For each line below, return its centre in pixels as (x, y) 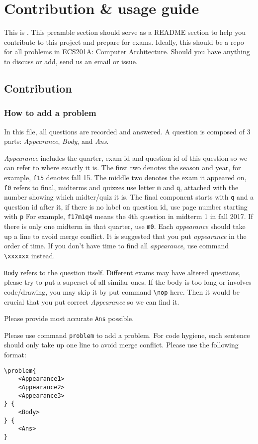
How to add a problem (50, 113)
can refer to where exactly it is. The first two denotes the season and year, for (123, 167)
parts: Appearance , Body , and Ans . (56, 141)
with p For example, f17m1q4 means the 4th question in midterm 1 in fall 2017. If (129, 216)
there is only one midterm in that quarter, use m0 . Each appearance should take (125, 226)
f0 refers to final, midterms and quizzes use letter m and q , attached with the (121, 187)
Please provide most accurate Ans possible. (69, 318)
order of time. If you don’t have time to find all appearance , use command (116, 246)
